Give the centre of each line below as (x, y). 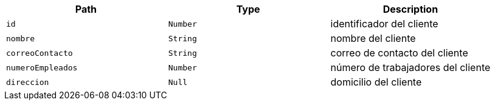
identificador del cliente (384, 24)
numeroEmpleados (42, 67)
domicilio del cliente (376, 82)
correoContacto (40, 53)
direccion (28, 82)
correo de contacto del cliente (399, 53)
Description (410, 9)
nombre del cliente (373, 38)
